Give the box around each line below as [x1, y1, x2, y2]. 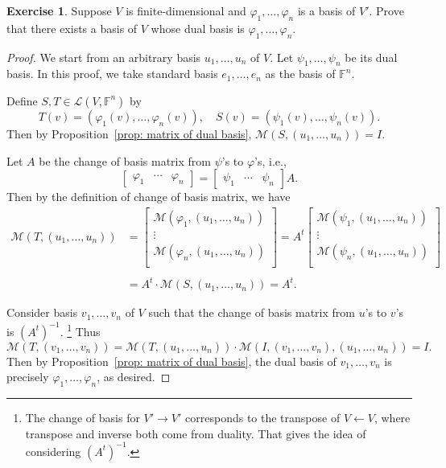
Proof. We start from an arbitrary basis [6, 48, 201, 65]
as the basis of [265, 65, 336, 82]
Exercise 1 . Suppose [6, 2, 112, 18]
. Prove [369, 2, 404, 18]
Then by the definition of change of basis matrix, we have [6, 188, 291, 205]
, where [374, 409, 411, 426]
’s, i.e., [254, 152, 287, 169]
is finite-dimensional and [126, 2, 246, 18]
